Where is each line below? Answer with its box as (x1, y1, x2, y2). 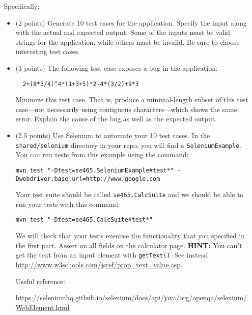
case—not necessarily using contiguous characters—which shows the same (15, 104, 237, 114)
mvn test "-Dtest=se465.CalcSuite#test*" (15, 216, 153, 224)
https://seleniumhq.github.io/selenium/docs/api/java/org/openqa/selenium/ (15, 292, 247, 303)
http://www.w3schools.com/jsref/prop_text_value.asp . (15, 259, 183, 269)
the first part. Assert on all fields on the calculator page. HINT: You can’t (15, 240, 242, 250)
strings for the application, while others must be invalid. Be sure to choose (15, 36, 240, 47)
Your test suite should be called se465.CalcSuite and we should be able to (15, 189, 244, 200)
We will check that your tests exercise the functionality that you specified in (15, 230, 245, 241)
